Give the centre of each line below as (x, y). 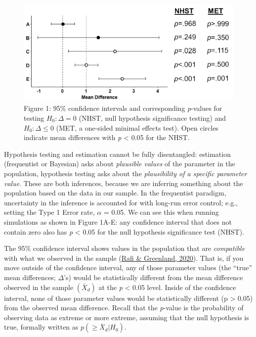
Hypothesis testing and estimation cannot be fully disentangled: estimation (117, 154)
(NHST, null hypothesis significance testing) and (152, 118)
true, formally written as (41, 327)
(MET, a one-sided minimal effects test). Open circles (137, 127)
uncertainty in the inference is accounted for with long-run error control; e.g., (121, 202)
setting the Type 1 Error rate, (49, 212)
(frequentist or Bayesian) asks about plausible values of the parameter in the (120, 164)
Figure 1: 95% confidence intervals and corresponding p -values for (123, 108)
